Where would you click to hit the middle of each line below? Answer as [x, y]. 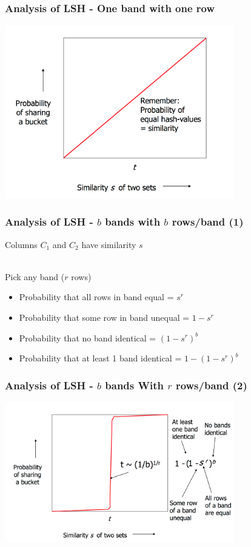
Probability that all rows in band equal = [96, 297]
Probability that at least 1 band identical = [100, 358]
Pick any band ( [35, 276]
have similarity [109, 244]
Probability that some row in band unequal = [104, 317]
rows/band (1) [208, 222]
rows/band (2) [211, 385]
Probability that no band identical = [88, 337]
